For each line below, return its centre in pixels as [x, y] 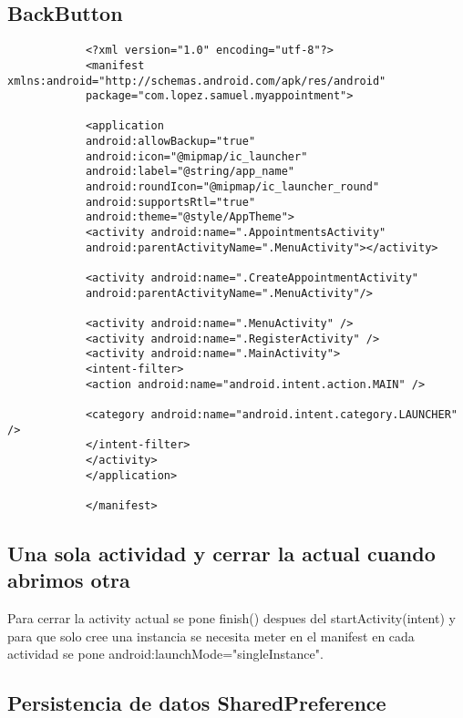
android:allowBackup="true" [170, 142]
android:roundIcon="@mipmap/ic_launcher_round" [232, 187]
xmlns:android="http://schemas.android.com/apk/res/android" [197, 81]
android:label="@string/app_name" [190, 172]
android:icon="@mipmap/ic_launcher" [196, 156]
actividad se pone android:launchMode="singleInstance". [165, 654]
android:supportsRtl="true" [170, 202]
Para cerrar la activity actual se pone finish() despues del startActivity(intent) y [231, 618]
